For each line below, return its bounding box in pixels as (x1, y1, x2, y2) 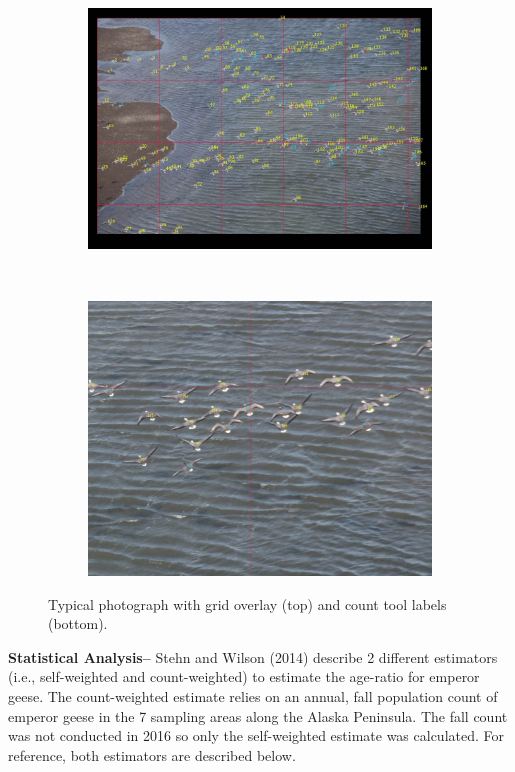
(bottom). (48, 613, 108, 634)
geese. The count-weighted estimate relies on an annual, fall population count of (8, 686, 498, 707)
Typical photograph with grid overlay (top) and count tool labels (48, 593, 447, 614)
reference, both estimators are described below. (8, 744, 296, 765)
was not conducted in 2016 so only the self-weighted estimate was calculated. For (8, 725, 505, 746)
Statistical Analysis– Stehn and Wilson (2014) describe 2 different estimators (8, 646, 498, 667)
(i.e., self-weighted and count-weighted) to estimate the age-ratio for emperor (8, 666, 480, 687)
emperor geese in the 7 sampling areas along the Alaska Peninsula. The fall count (8, 705, 508, 726)
